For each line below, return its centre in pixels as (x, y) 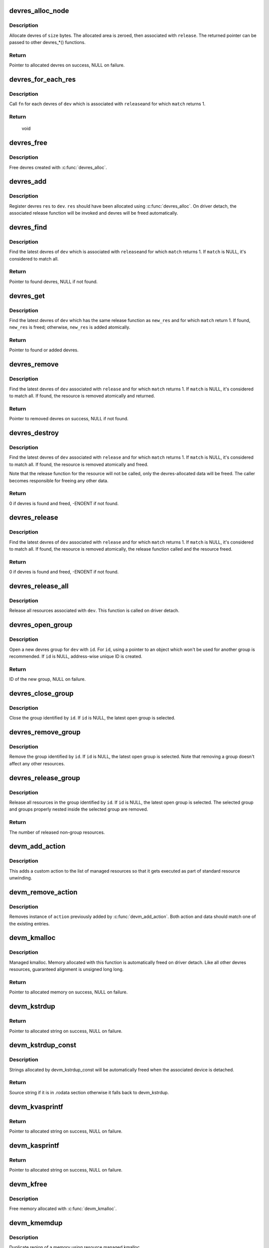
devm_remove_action (43, 892)
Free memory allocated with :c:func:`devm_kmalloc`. (63, 1209)
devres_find (28, 227)
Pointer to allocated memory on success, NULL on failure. (68, 992)
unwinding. (21, 878)
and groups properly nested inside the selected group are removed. (79, 809)
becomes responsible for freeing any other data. (59, 480)
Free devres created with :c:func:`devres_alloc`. (58, 167)
